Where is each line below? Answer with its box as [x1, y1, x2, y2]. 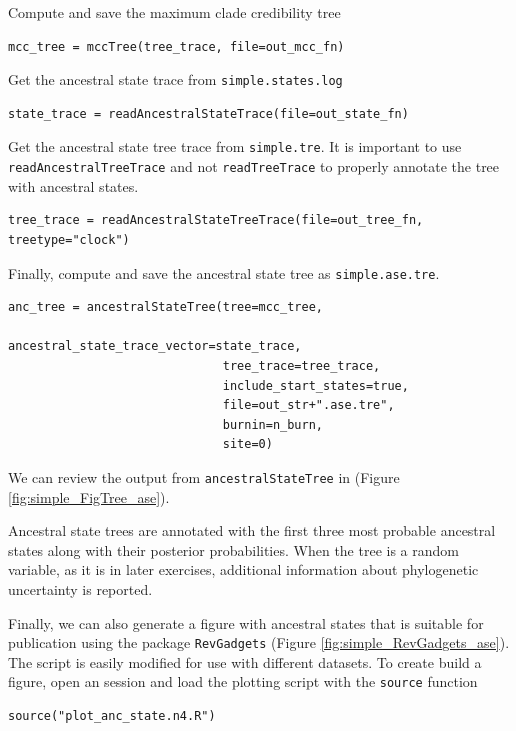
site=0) [222, 437, 273, 452]
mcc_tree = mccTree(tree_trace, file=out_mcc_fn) [8, 39, 345, 54]
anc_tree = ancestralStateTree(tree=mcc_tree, [8, 300, 323, 315]
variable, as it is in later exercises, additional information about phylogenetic [8, 559, 479, 580]
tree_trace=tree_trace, [222, 358, 381, 373]
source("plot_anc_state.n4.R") [8, 709, 216, 724]
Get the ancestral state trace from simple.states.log [8, 69, 343, 90]
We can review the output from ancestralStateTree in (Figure [8, 466, 400, 487]
